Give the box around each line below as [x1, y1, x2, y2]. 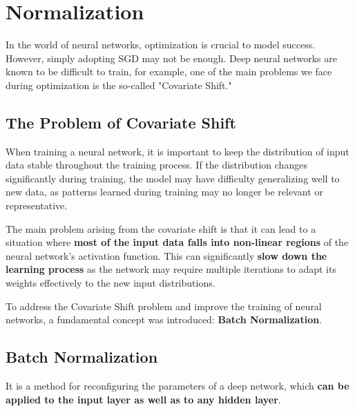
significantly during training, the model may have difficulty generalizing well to [6, 171, 340, 185]
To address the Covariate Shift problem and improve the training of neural [6, 298, 322, 313]
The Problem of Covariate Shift [6, 111, 236, 133]
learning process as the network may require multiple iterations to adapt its [6, 262, 336, 276]
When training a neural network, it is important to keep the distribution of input [6, 144, 349, 158]
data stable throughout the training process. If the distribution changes [6, 157, 307, 172]
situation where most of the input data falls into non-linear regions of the [6, 235, 349, 249]
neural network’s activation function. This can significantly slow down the [6, 248, 327, 262]
